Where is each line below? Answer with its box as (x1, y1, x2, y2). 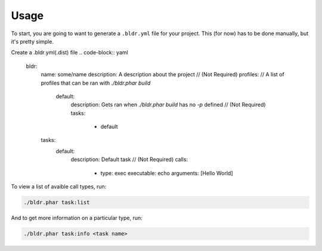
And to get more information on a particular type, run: (11, 214, 143, 221)
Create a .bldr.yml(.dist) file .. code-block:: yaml (11, 49, 128, 56)
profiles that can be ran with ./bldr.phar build (41, 79, 151, 86)
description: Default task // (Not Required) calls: (70, 156, 188, 163)
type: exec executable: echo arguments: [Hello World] (100, 169, 233, 176)
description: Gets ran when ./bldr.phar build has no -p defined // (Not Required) (70, 101, 266, 109)
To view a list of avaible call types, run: (11, 183, 107, 190)
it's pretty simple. (11, 38, 54, 45)
